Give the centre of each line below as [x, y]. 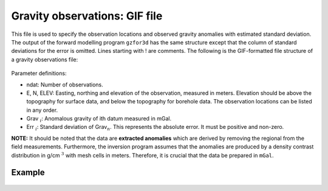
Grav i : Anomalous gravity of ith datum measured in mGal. [99, 119]
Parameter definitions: [39, 74]
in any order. [42, 110]
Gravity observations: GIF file [87, 16]
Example [28, 172]
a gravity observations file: [45, 59]
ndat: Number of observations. [65, 85]
